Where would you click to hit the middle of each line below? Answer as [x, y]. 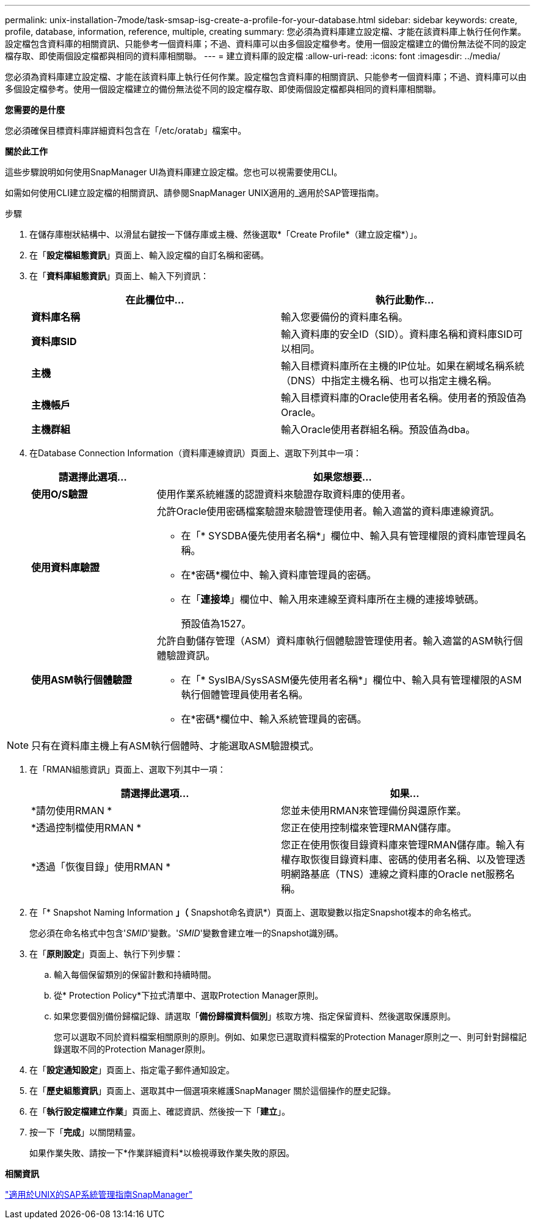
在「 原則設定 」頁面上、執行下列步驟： [106, 954]
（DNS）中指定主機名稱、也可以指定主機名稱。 [389, 381]
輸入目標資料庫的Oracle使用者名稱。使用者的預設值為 [404, 398]
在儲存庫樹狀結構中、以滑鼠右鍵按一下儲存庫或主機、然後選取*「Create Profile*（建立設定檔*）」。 [226, 234]
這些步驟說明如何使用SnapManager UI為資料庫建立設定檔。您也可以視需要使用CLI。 [174, 172]
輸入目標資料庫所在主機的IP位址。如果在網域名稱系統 [403, 366]
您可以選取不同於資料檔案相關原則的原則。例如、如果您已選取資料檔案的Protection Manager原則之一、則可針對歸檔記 [290, 1037]
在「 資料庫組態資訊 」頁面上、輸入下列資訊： [119, 276]
